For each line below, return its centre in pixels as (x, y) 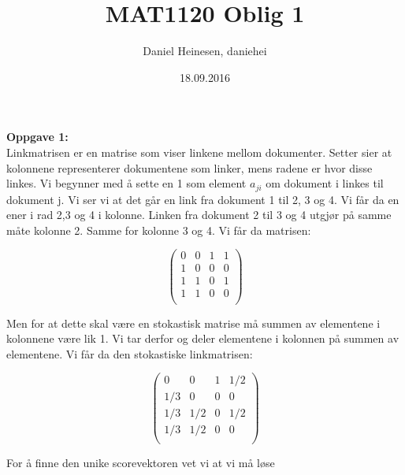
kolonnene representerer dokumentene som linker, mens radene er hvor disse (189, 167)
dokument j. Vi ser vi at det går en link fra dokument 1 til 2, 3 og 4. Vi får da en (203, 199)
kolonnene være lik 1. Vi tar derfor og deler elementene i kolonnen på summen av (203, 338)
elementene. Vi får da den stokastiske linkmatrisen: (130, 353)
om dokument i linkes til (325, 183)
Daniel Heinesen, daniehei (205, 51)
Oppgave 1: (37, 137)
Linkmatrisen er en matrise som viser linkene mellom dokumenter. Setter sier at (199, 152)
